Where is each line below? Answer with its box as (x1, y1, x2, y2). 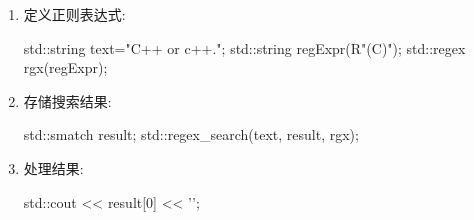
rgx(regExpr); (23, 57, 108, 78)
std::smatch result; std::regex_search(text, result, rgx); (23, 124, 359, 145)
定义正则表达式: (23, 4, 126, 24)
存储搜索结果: (23, 90, 112, 111)
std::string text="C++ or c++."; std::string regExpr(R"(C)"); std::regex (23, 37, 466, 58)
